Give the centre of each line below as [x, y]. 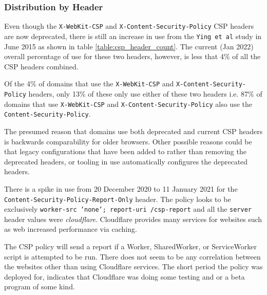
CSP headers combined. [41, 66]
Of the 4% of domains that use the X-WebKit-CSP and [89, 84]
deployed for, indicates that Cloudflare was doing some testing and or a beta [125, 276]
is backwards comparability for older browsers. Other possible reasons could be [128, 141]
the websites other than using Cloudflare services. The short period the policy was [133, 266]
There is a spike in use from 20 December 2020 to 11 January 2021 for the [121, 188]
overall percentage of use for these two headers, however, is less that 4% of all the [132, 56]
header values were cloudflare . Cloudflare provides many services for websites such [133, 219]
